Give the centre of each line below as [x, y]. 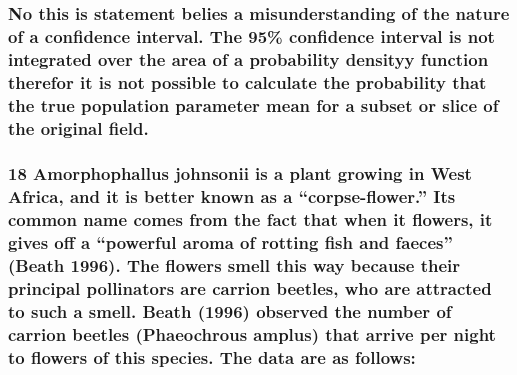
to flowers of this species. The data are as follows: [212, 356]
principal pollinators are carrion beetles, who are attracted [250, 287]
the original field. [78, 127]
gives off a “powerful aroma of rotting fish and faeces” [230, 242]
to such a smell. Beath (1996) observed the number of [230, 310]
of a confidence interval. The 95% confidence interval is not [251, 35]
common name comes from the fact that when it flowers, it [250, 219]
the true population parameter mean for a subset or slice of [253, 104]
